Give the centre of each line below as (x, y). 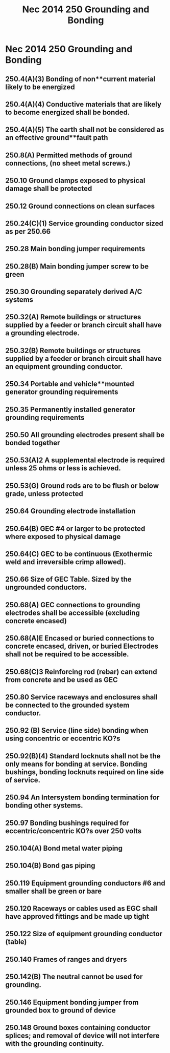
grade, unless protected (44, 494)
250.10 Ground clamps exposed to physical (75, 181)
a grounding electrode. (43, 333)
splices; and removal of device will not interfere (82, 1036)
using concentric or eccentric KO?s (63, 739)
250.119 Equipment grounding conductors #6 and (86, 883)
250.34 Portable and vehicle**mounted (70, 384)
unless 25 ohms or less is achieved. (63, 468)
